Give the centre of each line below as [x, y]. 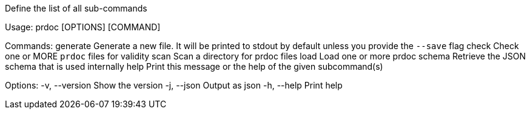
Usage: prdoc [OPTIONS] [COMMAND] [83, 27]
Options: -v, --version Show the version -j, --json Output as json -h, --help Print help [174, 85]
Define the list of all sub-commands [76, 8]
